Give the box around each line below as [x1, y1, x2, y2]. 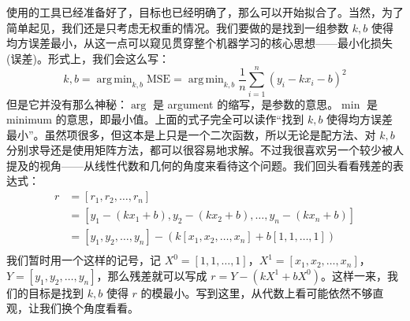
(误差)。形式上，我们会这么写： [6, 50, 170, 66]
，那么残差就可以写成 [96, 267, 207, 283]
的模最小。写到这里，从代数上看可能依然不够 [140, 284, 373, 301]
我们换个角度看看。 [39, 300, 139, 316]
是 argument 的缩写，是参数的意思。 [152, 95, 339, 112]
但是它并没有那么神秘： [6, 95, 128, 112]
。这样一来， [320, 267, 387, 283]
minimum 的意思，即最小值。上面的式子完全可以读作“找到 [6, 111, 304, 127]
